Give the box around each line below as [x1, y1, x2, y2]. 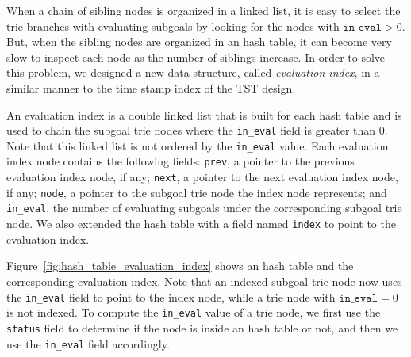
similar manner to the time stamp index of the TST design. [6, 79, 296, 96]
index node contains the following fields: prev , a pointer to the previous [6, 153, 355, 169]
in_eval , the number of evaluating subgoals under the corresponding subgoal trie [6, 199, 402, 216]
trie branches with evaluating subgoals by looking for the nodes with [6, 17, 340, 34]
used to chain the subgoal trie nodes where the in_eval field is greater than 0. [6, 122, 388, 139]
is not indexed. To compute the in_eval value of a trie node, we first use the [6, 304, 381, 321]
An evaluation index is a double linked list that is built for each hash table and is [6, 106, 402, 123]
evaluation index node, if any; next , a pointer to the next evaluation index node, [6, 169, 398, 185]
